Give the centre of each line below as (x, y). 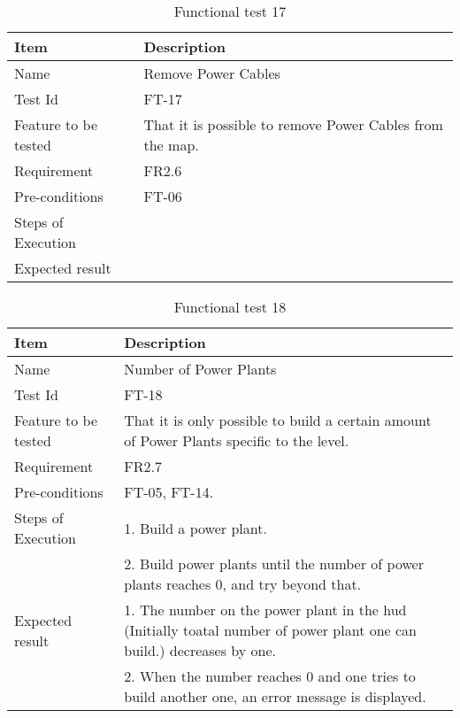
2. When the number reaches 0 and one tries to (270, 676)
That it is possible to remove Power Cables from (293, 124)
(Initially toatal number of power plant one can (271, 630)
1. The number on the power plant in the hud (265, 610)
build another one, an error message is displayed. (275, 696)
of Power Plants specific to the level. (237, 440)
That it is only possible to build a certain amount (278, 420)
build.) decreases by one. (200, 650)
